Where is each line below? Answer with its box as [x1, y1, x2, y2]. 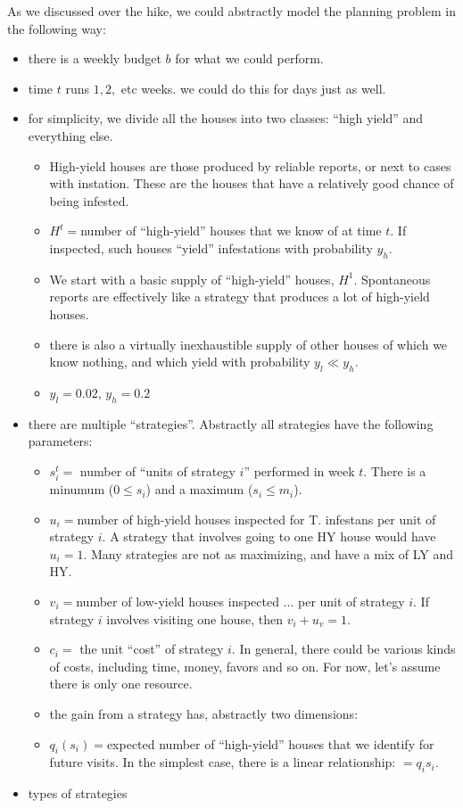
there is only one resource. [49, 674, 193, 693]
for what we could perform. [175, 49, 324, 68]
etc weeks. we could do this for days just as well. [120, 78, 386, 97]
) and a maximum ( [145, 480, 253, 499]
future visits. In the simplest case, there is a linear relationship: [49, 753, 396, 771]
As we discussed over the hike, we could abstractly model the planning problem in [7, 2, 456, 20]
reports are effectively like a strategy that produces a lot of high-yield [49, 287, 430, 306]
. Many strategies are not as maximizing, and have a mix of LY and [83, 544, 454, 563]
